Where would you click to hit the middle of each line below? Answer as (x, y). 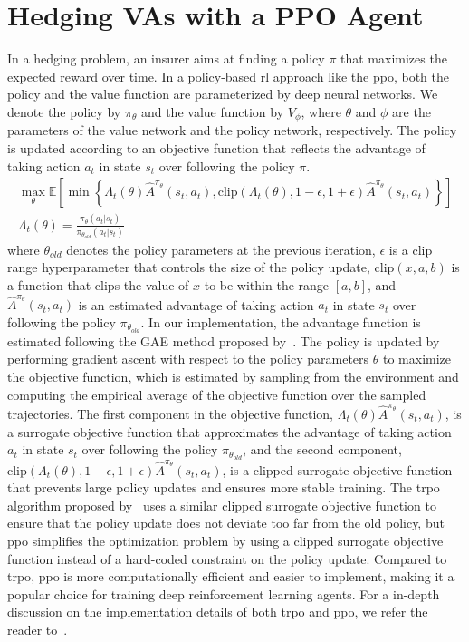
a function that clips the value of (98, 285)
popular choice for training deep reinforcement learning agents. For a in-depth (224, 593)
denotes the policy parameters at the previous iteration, (221, 249)
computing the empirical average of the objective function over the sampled (217, 394)
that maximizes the (394, 58)
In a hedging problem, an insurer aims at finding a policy (166, 58)
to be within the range (267, 285)
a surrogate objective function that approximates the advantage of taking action (230, 431)
